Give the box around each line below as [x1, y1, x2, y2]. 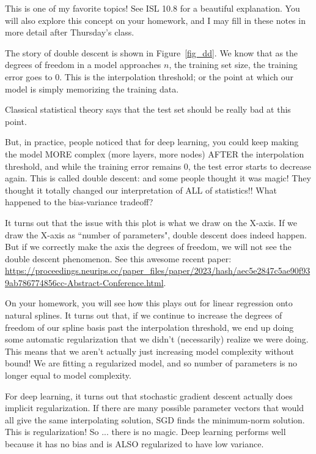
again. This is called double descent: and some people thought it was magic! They [5, 172, 311, 184]
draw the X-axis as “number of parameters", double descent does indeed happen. [5, 228, 307, 241]
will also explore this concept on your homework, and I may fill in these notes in [5, 13, 306, 26]
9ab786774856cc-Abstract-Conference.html [5, 276, 164, 289]
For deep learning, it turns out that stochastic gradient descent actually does [5, 389, 293, 402]
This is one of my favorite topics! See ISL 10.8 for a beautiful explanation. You [5, 2, 300, 14]
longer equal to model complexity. [5, 369, 131, 382]
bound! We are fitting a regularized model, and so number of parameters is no [5, 357, 298, 369]
